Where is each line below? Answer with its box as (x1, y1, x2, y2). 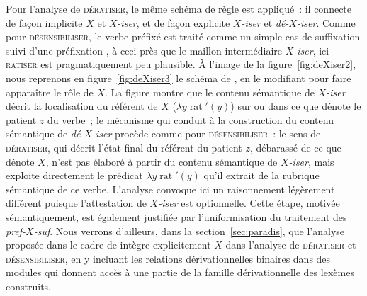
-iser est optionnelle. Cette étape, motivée (158, 195, 340, 210)
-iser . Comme (297, 15, 356, 30)
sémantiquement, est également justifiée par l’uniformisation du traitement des (6, 209, 347, 224)
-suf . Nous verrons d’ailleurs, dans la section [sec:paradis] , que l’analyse (33, 223, 345, 238)
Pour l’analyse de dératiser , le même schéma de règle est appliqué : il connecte (6, 1, 352, 16)
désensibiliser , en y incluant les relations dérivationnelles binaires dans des (6, 251, 331, 266)
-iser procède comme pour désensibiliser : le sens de (92, 126, 321, 141)
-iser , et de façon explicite (117, 15, 230, 30)
